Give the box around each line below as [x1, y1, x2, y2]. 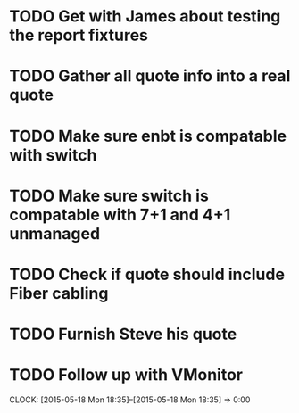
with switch [9, 145, 97, 165]
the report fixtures [9, 25, 149, 45]
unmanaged [9, 223, 101, 244]
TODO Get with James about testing [9, 6, 281, 27]
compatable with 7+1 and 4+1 [9, 204, 231, 225]
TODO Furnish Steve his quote [9, 324, 237, 344]
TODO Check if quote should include [9, 264, 286, 285]
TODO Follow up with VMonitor [9, 365, 244, 385]
